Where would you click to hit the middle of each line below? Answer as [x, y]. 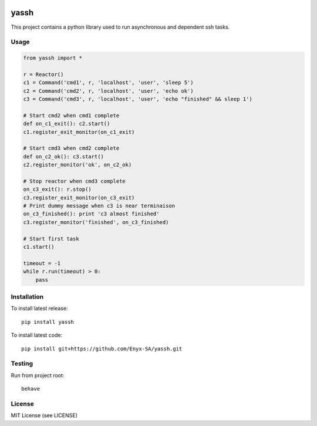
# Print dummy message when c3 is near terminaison [99, 206]
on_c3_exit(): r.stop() [58, 190]
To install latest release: [39, 309]
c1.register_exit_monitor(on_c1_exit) [79, 132]
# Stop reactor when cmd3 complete [74, 181]
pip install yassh [48, 322]
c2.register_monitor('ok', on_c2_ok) [77, 165]
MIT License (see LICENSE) [44, 415]
